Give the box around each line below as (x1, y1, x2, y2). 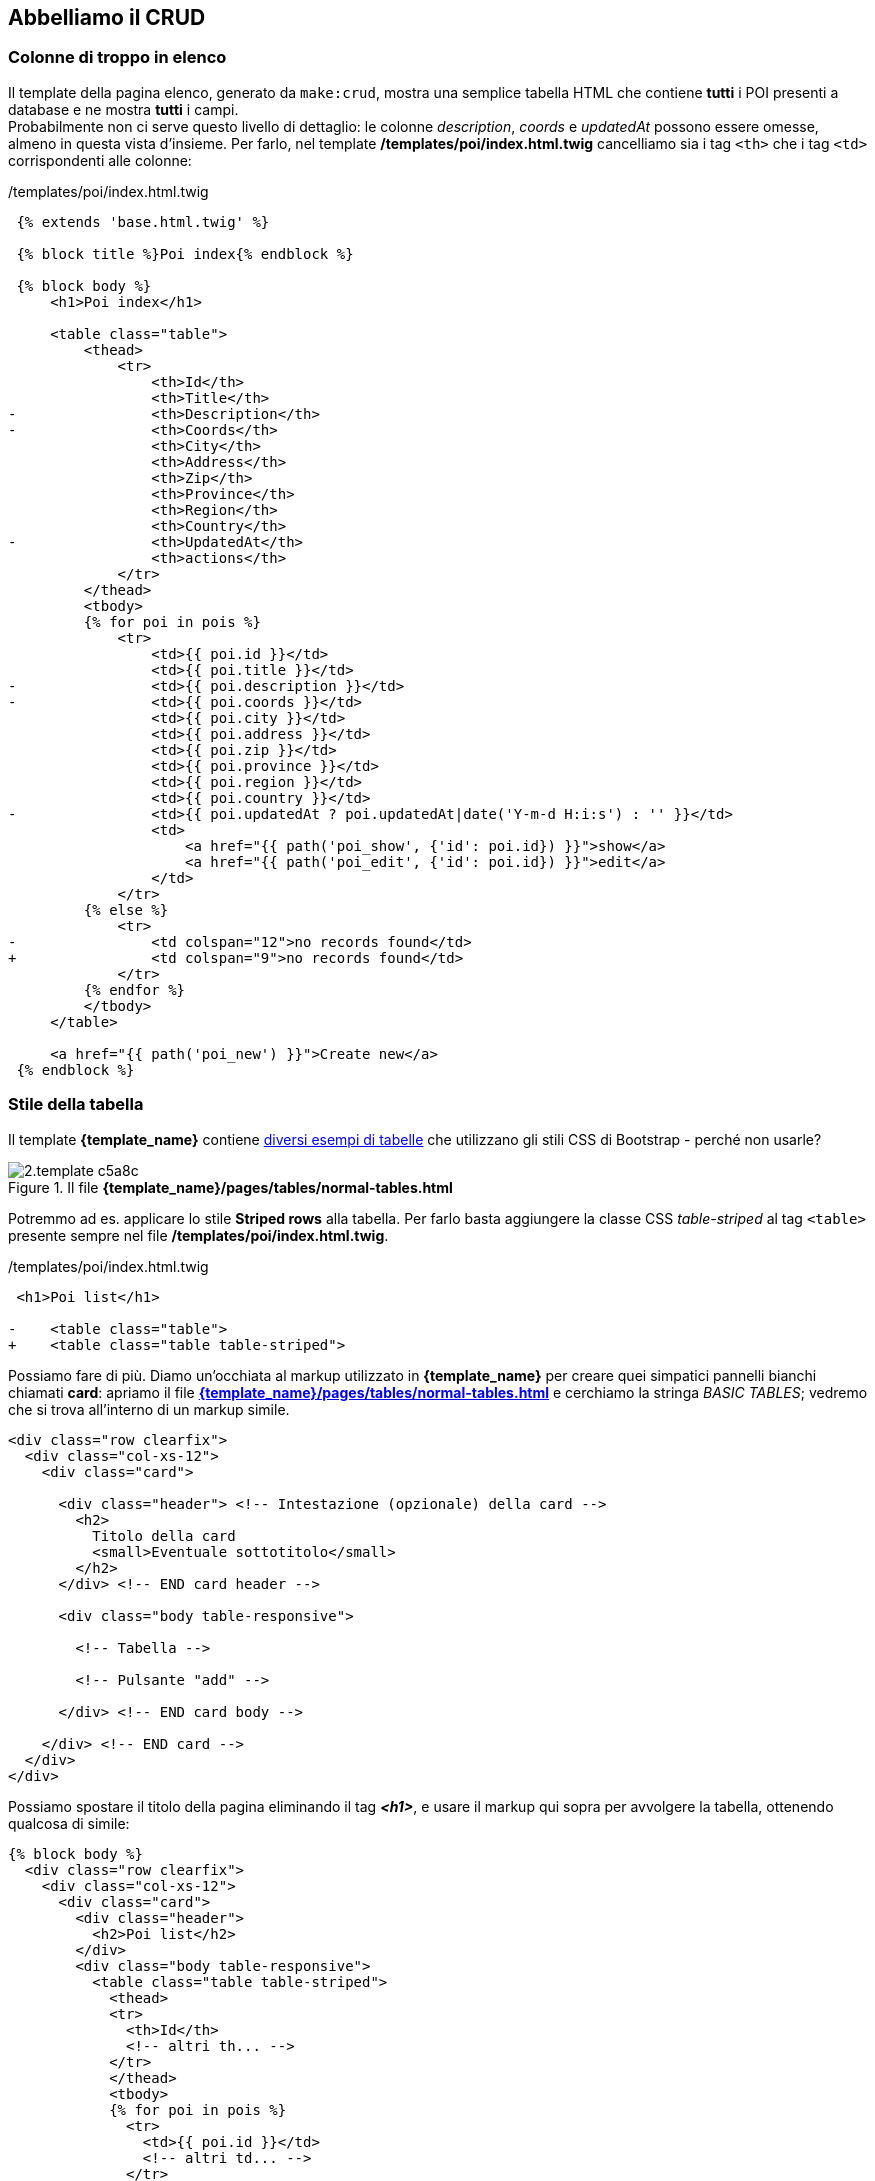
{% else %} (83, 901, 169, 918)
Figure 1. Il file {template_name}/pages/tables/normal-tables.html (8, 1178, 453, 1196)
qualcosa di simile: (8, 1814, 130, 1832)
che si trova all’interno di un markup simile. (8, 1400, 290, 1418)
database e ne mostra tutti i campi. (8, 100, 239, 118)
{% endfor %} (83, 981, 186, 998)
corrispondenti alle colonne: (8, 151, 192, 169)
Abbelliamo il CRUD (8, 5, 206, 30)
